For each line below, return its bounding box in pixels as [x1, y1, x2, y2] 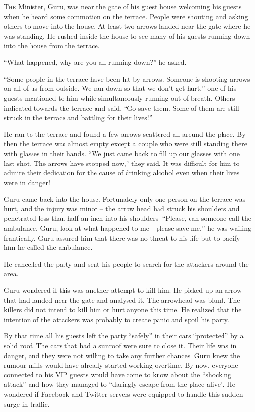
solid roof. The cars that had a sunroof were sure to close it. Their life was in [4, 340, 237, 350]
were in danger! [4, 177, 50, 187]
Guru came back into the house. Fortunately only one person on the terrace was [4, 194, 246, 204]
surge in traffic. [4, 398, 50, 409]
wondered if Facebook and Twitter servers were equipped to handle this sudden [4, 388, 243, 399]
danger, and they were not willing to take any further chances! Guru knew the [4, 350, 240, 360]
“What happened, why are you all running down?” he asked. [4, 57, 187, 67]
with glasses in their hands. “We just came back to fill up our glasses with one [4, 148, 240, 158]
